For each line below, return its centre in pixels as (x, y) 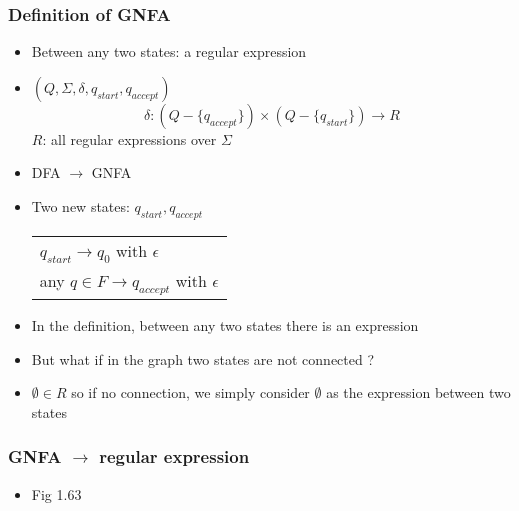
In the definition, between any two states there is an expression (225, 325)
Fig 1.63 (56, 493)
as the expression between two (418, 392)
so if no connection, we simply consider (190, 392)
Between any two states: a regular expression (169, 51)
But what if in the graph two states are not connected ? (203, 358)
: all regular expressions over (129, 138)
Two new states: (80, 206)
